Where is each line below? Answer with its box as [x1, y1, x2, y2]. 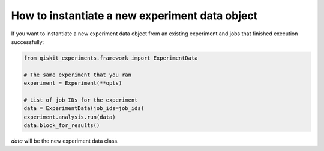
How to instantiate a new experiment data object [11, 9, 258, 22]
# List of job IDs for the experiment [23, 96, 138, 103]
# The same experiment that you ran [23, 71, 132, 78]
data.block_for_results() [23, 122, 100, 129]
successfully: [11, 38, 44, 45]
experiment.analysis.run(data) [23, 113, 116, 120]
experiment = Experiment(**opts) [23, 80, 122, 87]
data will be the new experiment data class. [11, 137, 119, 144]
